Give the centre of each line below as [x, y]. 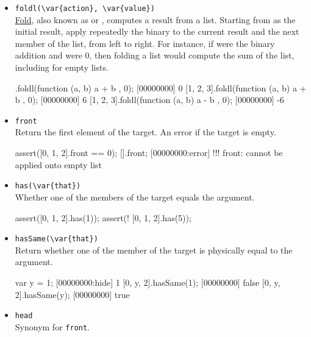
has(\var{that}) [48, 186]
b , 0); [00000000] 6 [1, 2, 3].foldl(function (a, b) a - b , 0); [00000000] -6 [149, 100]
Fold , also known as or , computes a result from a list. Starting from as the [155, 19]
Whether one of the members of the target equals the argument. [135, 197]
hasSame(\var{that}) [56, 239]
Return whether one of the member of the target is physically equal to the [154, 250]
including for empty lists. [62, 67]
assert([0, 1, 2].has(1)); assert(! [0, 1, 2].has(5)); [103, 217]
